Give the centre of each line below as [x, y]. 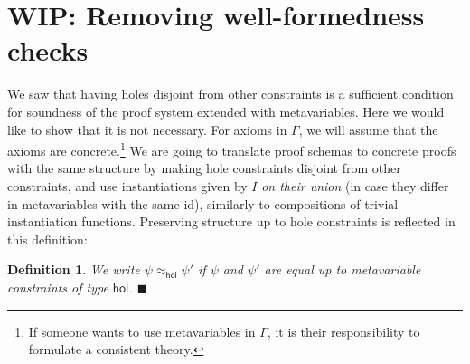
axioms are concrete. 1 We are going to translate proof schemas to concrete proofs [232, 149]
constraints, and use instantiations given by [127, 185]
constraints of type [58, 287]
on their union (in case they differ [355, 185]
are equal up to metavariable [343, 269]
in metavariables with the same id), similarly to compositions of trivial [203, 203]
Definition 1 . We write [74, 269]
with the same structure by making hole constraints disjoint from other [204, 168]
